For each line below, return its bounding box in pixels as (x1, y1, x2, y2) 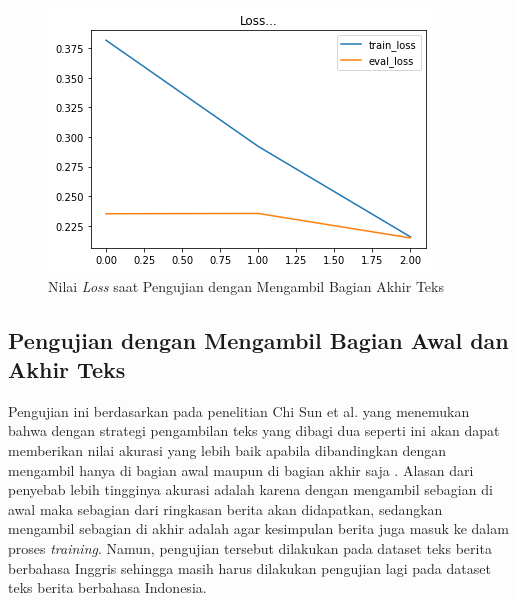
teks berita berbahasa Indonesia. (8, 577, 207, 598)
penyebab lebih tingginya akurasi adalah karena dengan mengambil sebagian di (8, 479, 493, 500)
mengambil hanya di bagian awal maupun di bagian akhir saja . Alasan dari (8, 459, 474, 480)
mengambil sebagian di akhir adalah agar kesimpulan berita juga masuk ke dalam (8, 518, 509, 539)
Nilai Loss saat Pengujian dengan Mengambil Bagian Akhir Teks (48, 275, 444, 296)
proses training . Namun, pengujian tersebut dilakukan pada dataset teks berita (8, 537, 492, 558)
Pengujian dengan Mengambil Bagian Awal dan (8, 324, 509, 355)
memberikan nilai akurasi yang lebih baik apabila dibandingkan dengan (8, 439, 447, 460)
